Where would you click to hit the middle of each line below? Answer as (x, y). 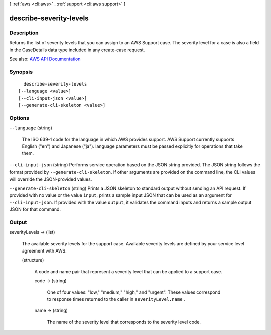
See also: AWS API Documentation (45, 59)
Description (24, 33)
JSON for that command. (35, 209)
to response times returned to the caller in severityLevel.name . (116, 299)
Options (19, 118)
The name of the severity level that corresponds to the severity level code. (124, 322)
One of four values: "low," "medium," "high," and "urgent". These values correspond (134, 292)
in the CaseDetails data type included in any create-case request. (77, 50)
